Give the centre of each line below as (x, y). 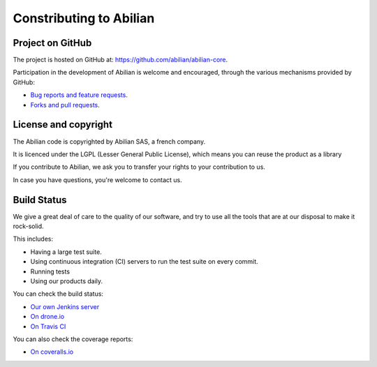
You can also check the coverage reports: (73, 339)
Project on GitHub (52, 43)
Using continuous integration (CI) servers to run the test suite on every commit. (144, 262)
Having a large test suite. (66, 252)
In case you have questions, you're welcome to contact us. (97, 180)
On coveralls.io (52, 352)
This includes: (33, 239)
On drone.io (47, 317)
